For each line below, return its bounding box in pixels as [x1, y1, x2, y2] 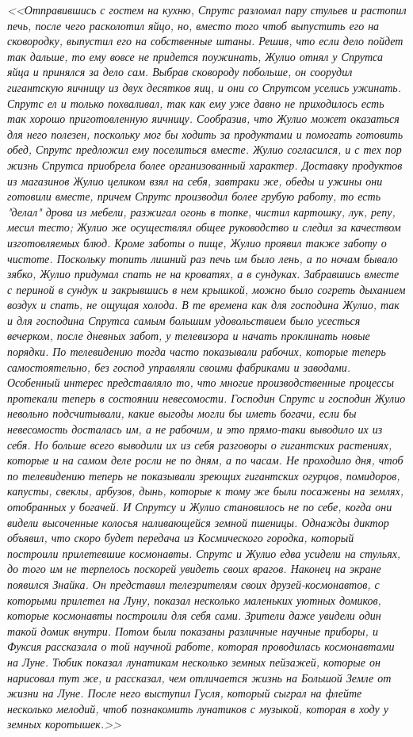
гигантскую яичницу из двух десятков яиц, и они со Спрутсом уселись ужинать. [7, 78, 401, 95]
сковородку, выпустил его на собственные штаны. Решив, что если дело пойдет [7, 32, 403, 49]
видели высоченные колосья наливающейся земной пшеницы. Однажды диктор [7, 514, 389, 530]
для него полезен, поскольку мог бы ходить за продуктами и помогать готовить [7, 125, 403, 142]
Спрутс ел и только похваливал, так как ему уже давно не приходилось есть [7, 94, 384, 111]
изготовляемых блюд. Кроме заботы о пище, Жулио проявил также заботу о [7, 234, 387, 250]
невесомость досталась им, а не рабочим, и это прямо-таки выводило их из [7, 421, 383, 437]
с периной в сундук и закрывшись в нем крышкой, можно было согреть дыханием [7, 281, 406, 297]
